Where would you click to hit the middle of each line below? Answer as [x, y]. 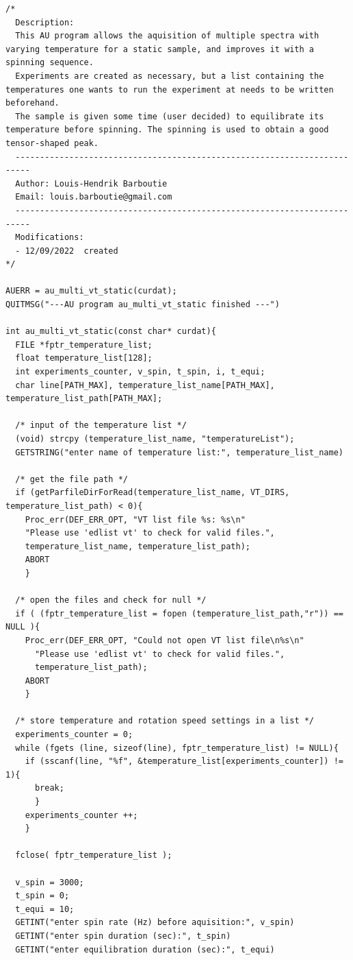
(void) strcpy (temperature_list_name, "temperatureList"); [155, 439]
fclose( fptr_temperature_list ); [94, 855]
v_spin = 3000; [50, 882]
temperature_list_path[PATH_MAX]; [84, 399]
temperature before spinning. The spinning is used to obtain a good [167, 130]
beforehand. [32, 103]
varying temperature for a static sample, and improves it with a [160, 49]
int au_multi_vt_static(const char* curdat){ [111, 332]
